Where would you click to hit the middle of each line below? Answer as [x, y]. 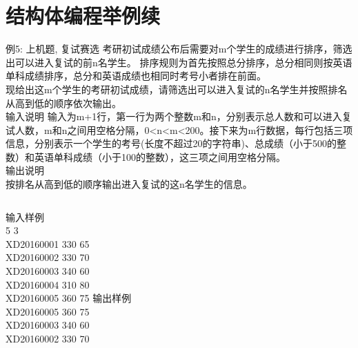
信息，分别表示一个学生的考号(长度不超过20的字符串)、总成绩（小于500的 [171, 143]
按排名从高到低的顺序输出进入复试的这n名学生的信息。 [129, 184]
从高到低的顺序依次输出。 [63, 103]
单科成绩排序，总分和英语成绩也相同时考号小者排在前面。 [136, 76]
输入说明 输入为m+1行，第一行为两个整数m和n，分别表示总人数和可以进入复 [179, 116]
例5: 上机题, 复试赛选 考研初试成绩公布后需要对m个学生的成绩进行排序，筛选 [179, 49]
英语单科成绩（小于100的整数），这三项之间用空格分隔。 [160, 156]
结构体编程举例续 [83, 16]
